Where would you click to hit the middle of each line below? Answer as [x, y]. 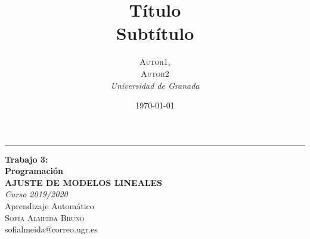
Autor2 [155, 73]
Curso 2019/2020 [36, 194]
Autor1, [155, 62]
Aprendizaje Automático [49, 206]
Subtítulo [155, 33]
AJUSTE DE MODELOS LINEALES [84, 182]
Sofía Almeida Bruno [45, 217]
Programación [34, 171]
